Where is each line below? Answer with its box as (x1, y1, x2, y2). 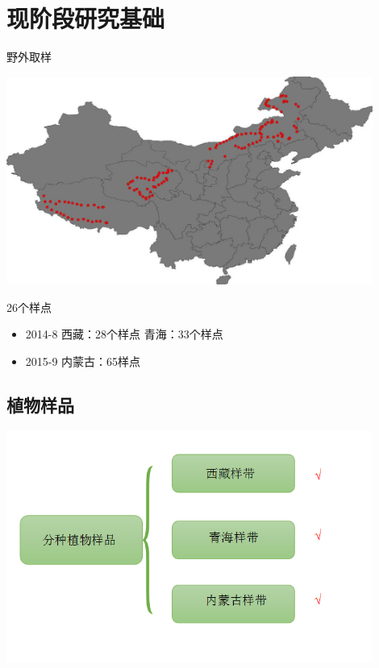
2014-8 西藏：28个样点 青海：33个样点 (25, 326, 223, 342)
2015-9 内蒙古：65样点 (25, 352, 141, 369)
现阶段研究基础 (6, 2, 165, 35)
